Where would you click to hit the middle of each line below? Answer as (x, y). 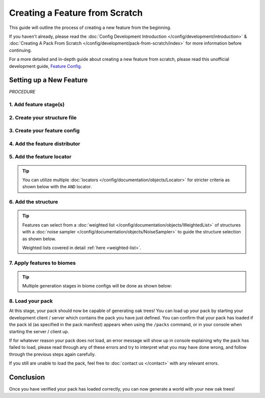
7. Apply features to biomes (42, 263)
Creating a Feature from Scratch (76, 13)
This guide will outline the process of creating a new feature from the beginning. (90, 28)
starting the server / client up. (39, 331)
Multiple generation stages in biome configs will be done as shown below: (97, 286)
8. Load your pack (31, 301)
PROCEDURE (22, 92)
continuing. (20, 50)
